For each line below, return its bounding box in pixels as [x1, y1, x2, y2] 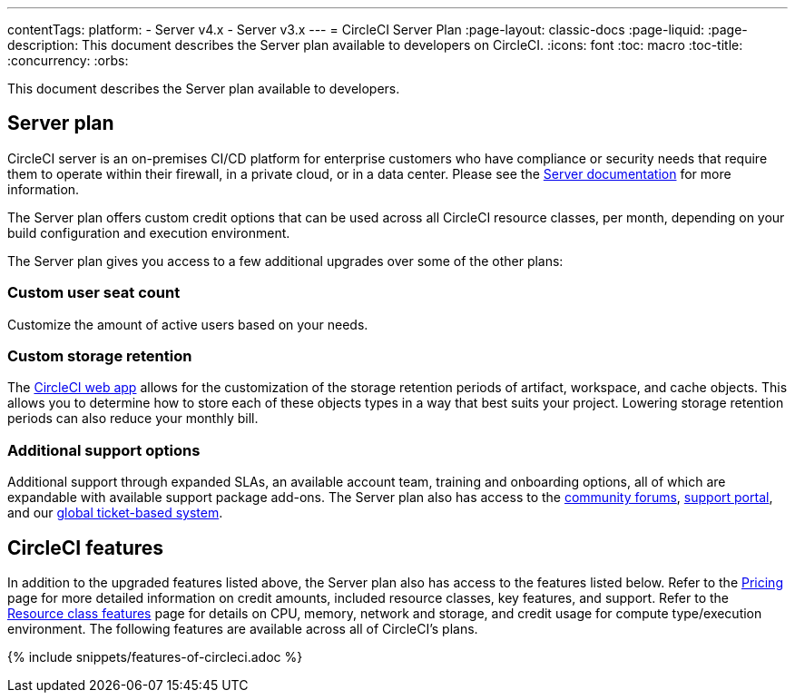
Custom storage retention [7, 346, 192, 365]
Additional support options [7, 440, 201, 459]
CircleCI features [7, 536, 164, 559]
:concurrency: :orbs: [7, 53, 129, 68]
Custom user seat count [7, 283, 181, 302]
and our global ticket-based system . [7, 505, 223, 521]
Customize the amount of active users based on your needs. [7, 316, 368, 332]
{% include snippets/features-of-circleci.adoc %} [7, 648, 303, 665]
